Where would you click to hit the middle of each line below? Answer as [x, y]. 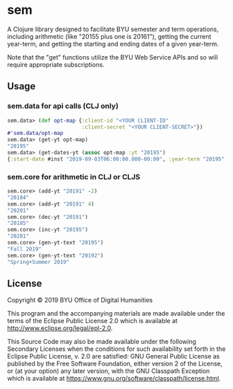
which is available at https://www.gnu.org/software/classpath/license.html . [114, 379]
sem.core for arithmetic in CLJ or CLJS [74, 177]
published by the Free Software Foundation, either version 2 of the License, [115, 364]
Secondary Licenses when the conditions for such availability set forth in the [116, 349]
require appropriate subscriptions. [56, 64]
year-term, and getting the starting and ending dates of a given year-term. [113, 44]
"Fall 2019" [24, 249]
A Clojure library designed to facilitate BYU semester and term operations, [113, 29]
